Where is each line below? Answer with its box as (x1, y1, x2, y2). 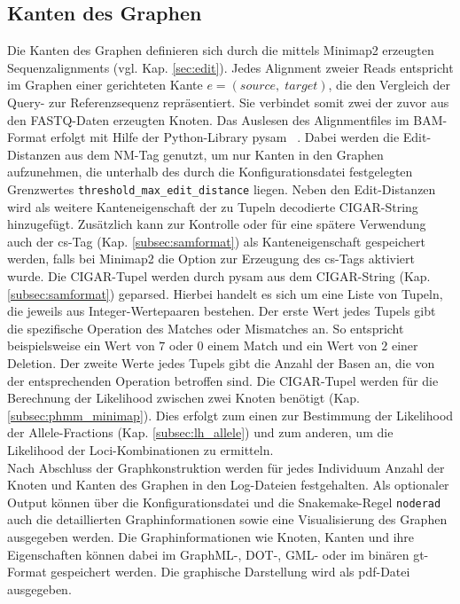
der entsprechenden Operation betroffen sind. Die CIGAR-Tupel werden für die (7, 371, 439, 389)
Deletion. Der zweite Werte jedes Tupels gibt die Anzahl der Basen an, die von (7, 353, 435, 372)
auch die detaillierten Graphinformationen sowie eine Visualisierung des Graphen (7, 510, 448, 529)
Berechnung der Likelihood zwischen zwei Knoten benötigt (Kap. (7, 388, 360, 407)
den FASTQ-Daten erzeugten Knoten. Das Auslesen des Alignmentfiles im (7, 110, 409, 129)
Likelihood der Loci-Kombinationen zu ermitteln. (7, 440, 274, 459)
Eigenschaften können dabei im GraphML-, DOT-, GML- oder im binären (7, 545, 409, 563)
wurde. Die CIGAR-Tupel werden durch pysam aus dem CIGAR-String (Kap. (7, 266, 431, 285)
